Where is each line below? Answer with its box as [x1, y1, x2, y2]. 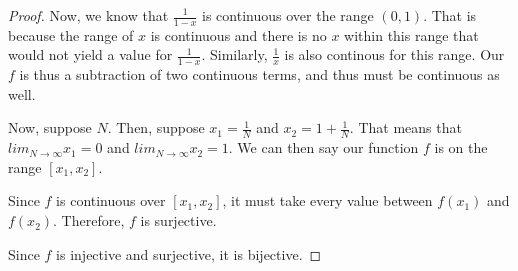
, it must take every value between [222, 190, 433, 211]
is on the [434, 137, 488, 158]
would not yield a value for [8, 44, 173, 65]
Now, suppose [8, 117, 92, 138]
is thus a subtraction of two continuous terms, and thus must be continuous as [19, 64, 500, 85]
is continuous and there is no [150, 24, 327, 45]
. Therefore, [53, 210, 125, 231]
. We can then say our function [228, 137, 419, 158]
